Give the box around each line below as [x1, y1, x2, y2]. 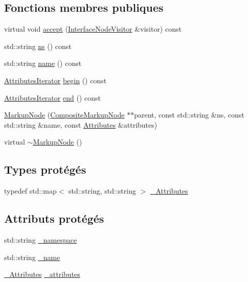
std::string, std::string [69, 185, 136, 196]
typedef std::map [4, 185, 57, 196]
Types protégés [4, 161, 86, 177]
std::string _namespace [4, 234, 77, 245]
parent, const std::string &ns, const [134, 109, 244, 120]
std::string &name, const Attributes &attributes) [4, 119, 157, 130]
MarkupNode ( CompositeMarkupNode [4, 109, 125, 120]
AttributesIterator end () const [4, 92, 101, 103]
